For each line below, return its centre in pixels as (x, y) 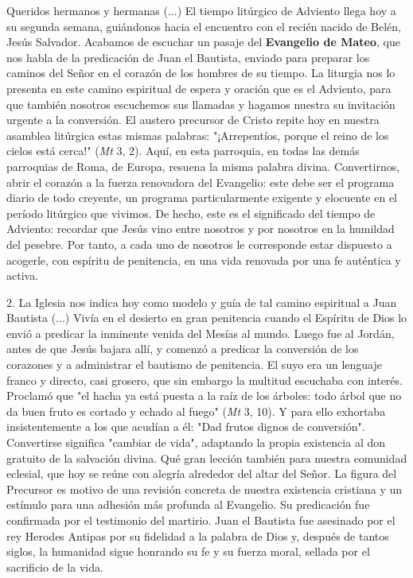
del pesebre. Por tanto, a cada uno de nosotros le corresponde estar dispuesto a (199, 244)
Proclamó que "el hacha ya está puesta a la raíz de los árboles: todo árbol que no (204, 396)
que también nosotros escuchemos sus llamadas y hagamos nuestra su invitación (201, 104)
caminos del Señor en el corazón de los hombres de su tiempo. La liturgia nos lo (201, 73)
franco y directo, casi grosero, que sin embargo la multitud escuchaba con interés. (205, 380)
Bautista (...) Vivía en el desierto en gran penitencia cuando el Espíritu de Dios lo (207, 318)
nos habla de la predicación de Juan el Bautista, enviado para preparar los (188, 57)
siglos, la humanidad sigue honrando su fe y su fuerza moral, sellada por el (188, 551)
